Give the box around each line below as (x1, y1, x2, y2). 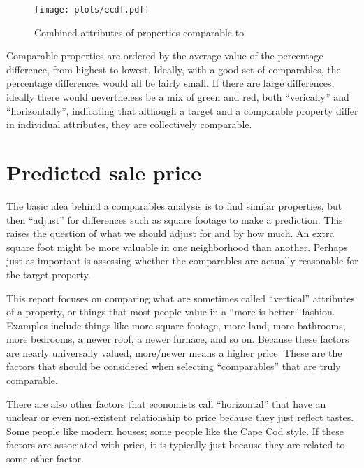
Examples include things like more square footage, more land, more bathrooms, (6, 318, 346, 332)
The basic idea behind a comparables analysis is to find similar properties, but (6, 198, 342, 213)
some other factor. (6, 451, 84, 466)
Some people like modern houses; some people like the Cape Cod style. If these (6, 423, 344, 438)
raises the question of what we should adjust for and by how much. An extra (6, 226, 335, 241)
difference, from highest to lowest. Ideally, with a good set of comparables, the (6, 62, 341, 76)
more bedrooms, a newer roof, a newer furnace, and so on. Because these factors (6, 332, 349, 346)
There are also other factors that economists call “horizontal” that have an (6, 396, 326, 411)
